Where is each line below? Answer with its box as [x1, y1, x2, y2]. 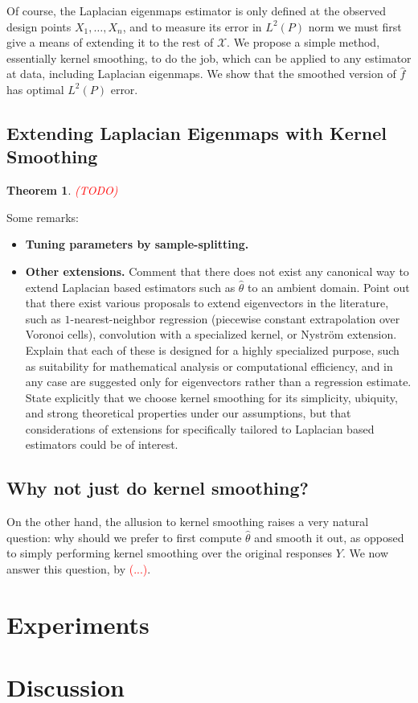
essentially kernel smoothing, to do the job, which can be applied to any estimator [6, 49, 412, 66]
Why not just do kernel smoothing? [6, 475, 309, 500]
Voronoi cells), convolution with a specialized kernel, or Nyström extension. [25, 326, 397, 343]
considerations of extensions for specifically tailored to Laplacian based [25, 420, 375, 437]
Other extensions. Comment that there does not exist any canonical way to [25, 262, 409, 279]
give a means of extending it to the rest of [6, 34, 214, 51]
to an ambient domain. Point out [248, 278, 410, 295]
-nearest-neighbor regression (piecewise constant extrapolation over [70, 310, 400, 327]
